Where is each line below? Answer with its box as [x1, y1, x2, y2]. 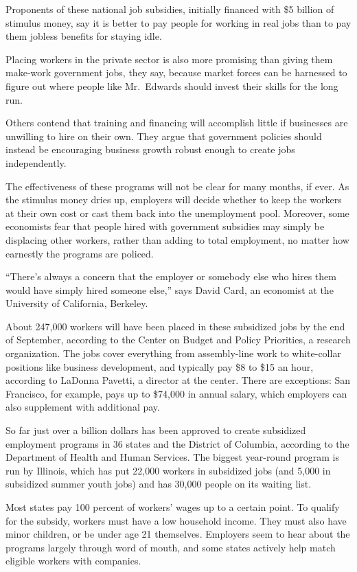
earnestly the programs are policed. [5, 246, 154, 260]
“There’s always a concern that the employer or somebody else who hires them [5, 269, 336, 284]
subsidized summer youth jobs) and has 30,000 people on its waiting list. [5, 477, 312, 491]
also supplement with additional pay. [5, 400, 160, 414]
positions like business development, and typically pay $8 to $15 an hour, [5, 359, 314, 374]
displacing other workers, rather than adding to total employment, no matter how [5, 232, 349, 247]
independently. [5, 155, 67, 170]
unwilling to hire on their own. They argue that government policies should [5, 128, 322, 143]
